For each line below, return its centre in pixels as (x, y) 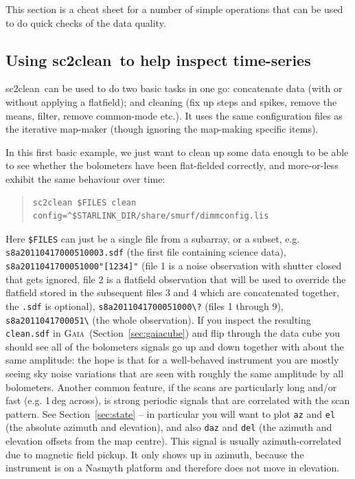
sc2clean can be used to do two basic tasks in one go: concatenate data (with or (174, 88)
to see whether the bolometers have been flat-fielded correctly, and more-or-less (172, 165)
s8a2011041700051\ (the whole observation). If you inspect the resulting (158, 319)
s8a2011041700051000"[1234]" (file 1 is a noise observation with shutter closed (174, 266)
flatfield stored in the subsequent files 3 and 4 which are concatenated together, (173, 292)
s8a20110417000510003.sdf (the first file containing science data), (146, 252)
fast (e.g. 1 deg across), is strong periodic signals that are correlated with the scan (178, 400)
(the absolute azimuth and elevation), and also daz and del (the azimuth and (169, 427)
